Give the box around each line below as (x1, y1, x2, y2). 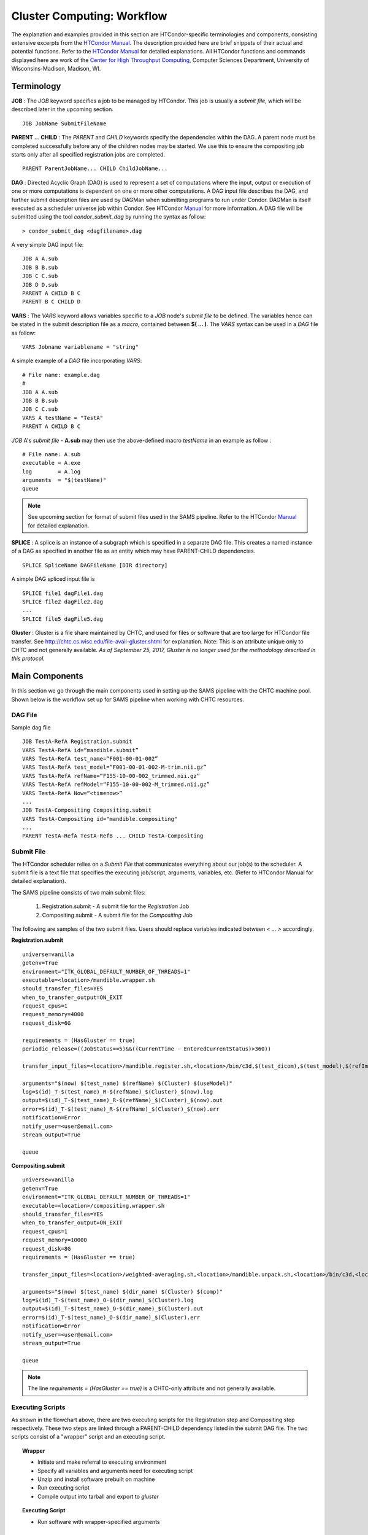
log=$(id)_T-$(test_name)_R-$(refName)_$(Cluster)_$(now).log (22, 1088, 213, 1095)
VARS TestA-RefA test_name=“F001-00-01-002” (22, 755, 159, 762)
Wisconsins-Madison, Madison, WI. (11, 65, 101, 72)
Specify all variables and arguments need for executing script (37, 1467, 193, 1474)
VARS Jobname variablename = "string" (22, 344, 139, 350)
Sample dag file (11, 723, 52, 731)
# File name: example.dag (22, 371, 101, 378)
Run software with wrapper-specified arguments (37, 1518, 160, 1525)
